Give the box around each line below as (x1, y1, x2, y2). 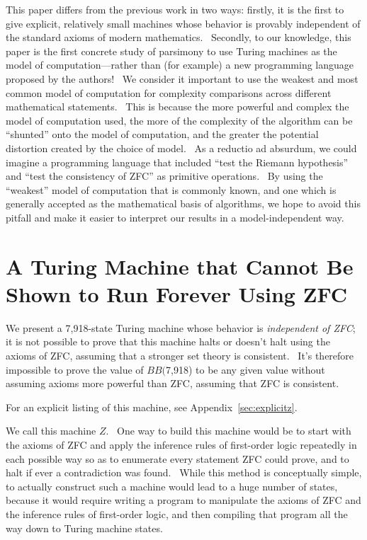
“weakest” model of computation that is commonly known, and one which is (6, 182, 337, 197)
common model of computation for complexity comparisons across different (6, 85, 332, 100)
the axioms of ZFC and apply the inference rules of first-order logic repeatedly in (6, 437, 357, 452)
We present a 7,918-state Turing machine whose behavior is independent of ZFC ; (6, 320, 356, 335)
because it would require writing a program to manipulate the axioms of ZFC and (6, 493, 361, 507)
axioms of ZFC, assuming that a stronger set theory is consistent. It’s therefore (6, 348, 354, 362)
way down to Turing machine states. (6, 520, 163, 535)
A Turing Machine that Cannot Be (6, 251, 354, 280)
